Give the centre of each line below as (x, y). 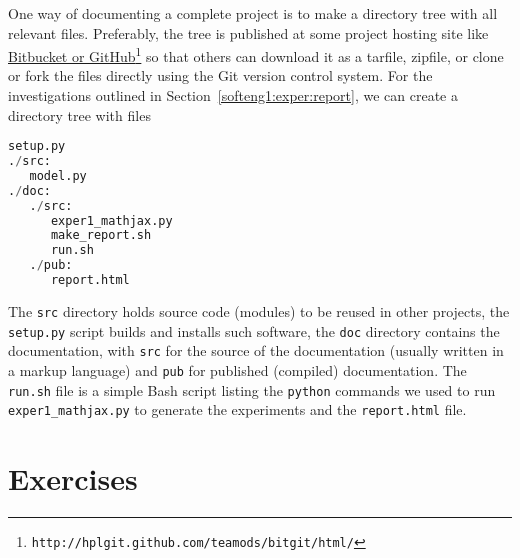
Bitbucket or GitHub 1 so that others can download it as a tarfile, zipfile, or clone (256, 54)
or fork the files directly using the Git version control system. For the (220, 75)
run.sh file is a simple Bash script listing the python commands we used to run (252, 389)
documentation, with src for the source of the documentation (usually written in (256, 350)
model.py (58, 175)
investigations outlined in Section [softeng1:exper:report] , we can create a (233, 95)
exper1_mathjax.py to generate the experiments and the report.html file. (237, 409)
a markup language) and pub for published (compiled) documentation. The (237, 369)
